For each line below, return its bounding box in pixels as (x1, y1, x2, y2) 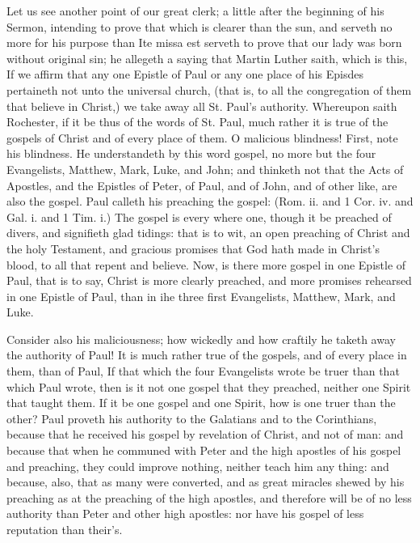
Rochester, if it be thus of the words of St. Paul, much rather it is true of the (6, 113, 388, 130)
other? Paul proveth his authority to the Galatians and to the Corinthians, (6, 409, 377, 426)
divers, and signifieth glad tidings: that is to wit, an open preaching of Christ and (6, 224, 410, 241)
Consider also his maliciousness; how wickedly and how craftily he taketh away (6, 330, 396, 347)
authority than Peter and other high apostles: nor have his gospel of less (6, 505, 364, 522)
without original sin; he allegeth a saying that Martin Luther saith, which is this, (6, 49, 408, 66)
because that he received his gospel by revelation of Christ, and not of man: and (6, 426, 404, 443)
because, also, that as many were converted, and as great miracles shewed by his (6, 473, 405, 490)
